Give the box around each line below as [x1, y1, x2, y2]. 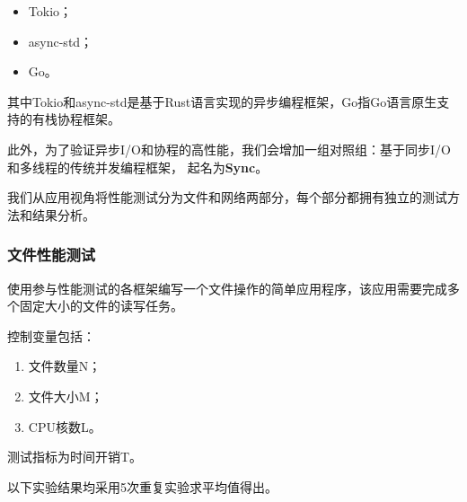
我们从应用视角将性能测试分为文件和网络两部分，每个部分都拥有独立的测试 [7, 188, 447, 207]
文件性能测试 [7, 243, 96, 266]
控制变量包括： [7, 326, 95, 345]
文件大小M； [28, 386, 103, 405]
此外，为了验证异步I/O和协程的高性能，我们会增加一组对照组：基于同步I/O [7, 139, 451, 158]
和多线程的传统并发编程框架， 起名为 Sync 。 [7, 157, 269, 176]
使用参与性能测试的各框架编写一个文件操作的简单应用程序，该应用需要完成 [7, 278, 447, 297]
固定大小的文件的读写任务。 [19, 296, 183, 315]
